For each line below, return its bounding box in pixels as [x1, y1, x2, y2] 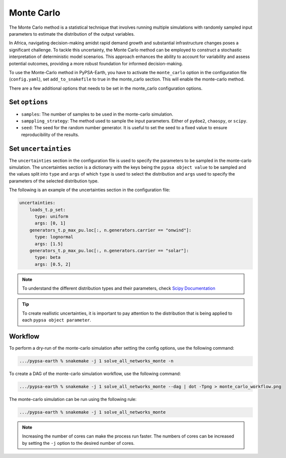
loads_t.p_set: [29, 207, 66, 212]
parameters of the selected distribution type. [9, 178, 99, 184]
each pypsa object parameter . [22, 317, 91, 323]
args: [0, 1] [35, 220, 66, 226]
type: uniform [35, 214, 68, 219]
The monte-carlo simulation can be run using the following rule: [9, 397, 137, 402]
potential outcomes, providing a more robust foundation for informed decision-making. [9, 60, 183, 66]
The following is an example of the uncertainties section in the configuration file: [9, 187, 171, 193]
